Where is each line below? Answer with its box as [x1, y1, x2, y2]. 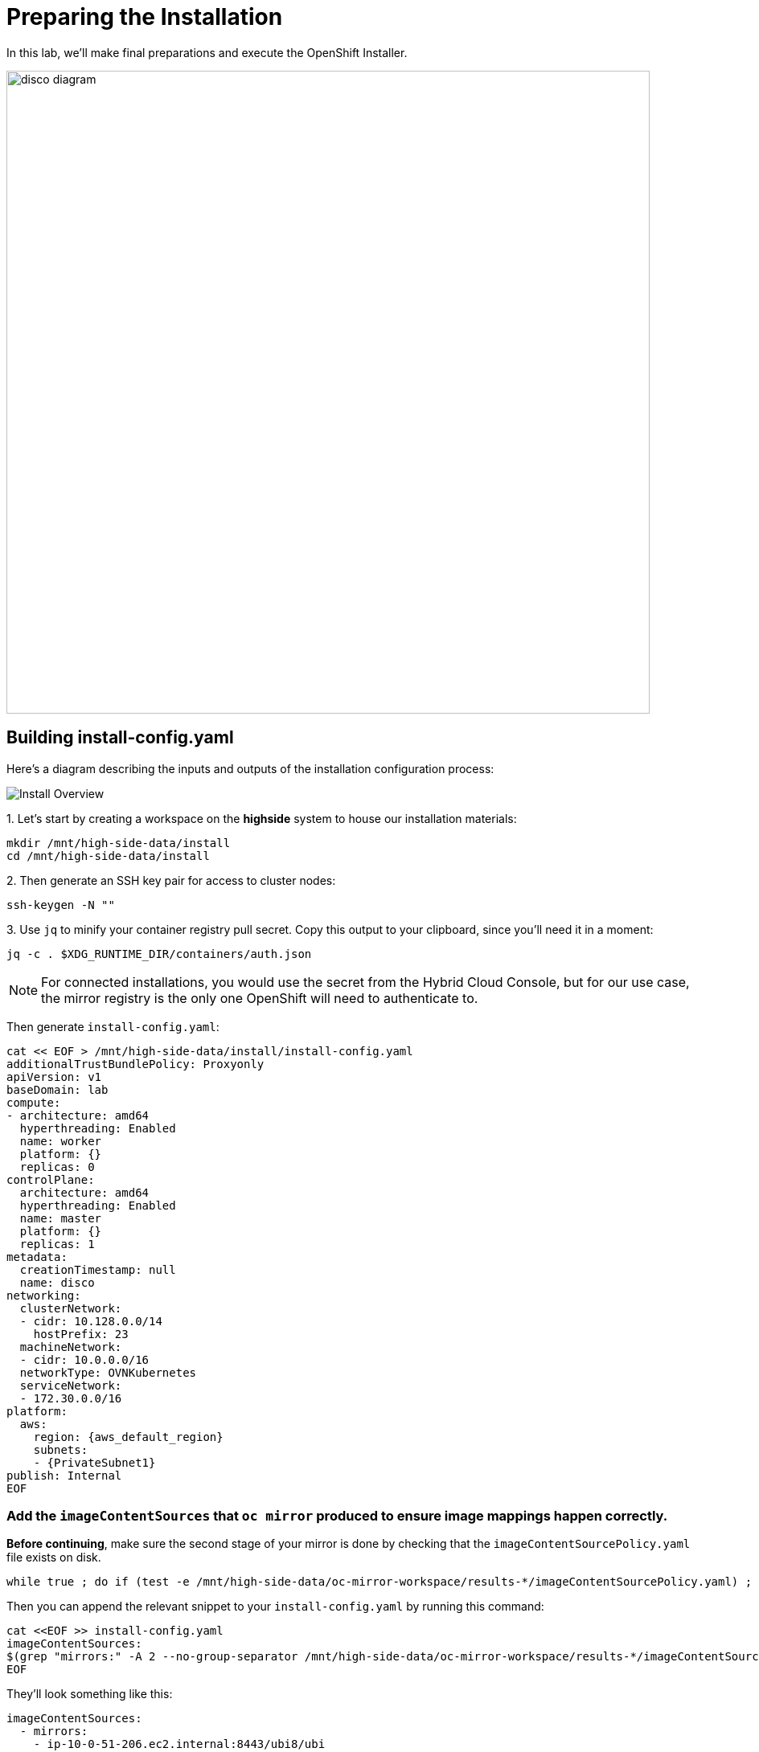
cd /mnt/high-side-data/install [6, 849, 210, 862]
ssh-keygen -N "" [6, 898, 115, 911]
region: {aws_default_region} [33, 1430, 224, 1443]
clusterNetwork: [19, 1301, 122, 1315]
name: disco [19, 1275, 95, 1289]
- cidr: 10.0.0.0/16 [19, 1353, 150, 1366]
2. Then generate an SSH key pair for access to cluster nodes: [6, 873, 336, 887]
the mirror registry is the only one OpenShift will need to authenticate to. [41, 989, 478, 1006]
